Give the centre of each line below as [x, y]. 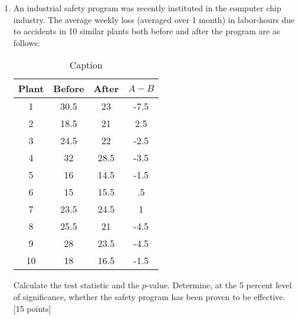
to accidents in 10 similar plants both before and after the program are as [147, 31]
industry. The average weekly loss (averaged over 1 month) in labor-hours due [154, 19]
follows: [27, 42]
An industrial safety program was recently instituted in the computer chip [147, 8]
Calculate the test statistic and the [76, 285]
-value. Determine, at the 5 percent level [219, 285]
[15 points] [32, 308]
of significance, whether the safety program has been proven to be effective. [149, 296]
